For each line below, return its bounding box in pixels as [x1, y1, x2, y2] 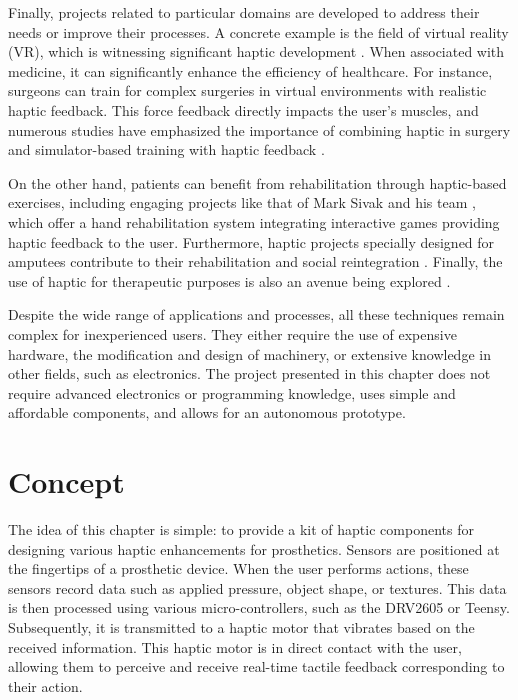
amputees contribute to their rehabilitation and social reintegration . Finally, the [8, 251, 503, 272]
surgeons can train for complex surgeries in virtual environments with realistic [8, 80, 487, 101]
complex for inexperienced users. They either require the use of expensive [8, 323, 457, 344]
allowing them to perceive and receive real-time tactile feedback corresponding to [8, 656, 505, 677]
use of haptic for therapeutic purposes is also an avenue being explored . [8, 270, 451, 291]
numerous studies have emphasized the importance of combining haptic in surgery [8, 119, 511, 140]
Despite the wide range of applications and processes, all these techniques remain [8, 304, 505, 325]
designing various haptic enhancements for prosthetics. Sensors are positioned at [8, 538, 500, 559]
